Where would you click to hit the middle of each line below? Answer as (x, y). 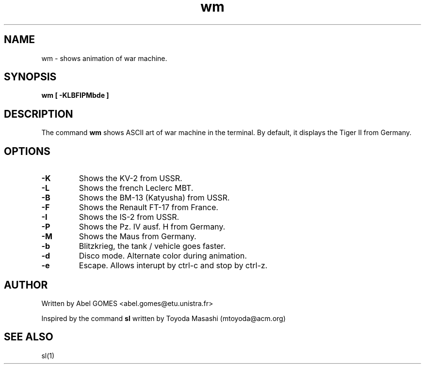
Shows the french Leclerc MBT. (136, 188)
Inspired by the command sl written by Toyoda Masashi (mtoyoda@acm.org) (163, 318)
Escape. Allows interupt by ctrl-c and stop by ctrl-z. (173, 266)
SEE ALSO (29, 337)
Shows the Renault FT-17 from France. (148, 207)
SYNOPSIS (30, 77)
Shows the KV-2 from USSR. (131, 178)
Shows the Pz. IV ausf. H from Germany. (152, 227)
